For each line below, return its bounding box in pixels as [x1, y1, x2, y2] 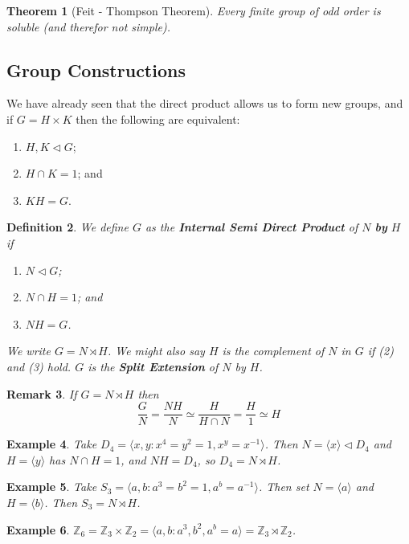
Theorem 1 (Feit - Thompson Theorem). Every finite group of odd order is [6, 2, 381, 18]
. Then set [258, 478, 309, 495]
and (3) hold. [6, 358, 72, 374]
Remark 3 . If [6, 385, 77, 402]
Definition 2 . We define [6, 219, 129, 235]
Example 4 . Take [6, 436, 97, 452]
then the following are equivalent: [76, 110, 240, 127]
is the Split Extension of [88, 358, 219, 374]
